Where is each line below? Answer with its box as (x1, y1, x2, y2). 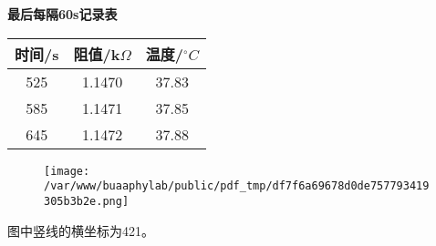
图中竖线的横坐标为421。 (7, 220, 154, 240)
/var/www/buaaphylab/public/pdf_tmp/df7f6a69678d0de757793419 (44, 179, 430, 193)
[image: (44, 164, 90, 178)
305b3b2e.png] (44, 194, 130, 208)
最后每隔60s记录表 (7, 5, 118, 23)
